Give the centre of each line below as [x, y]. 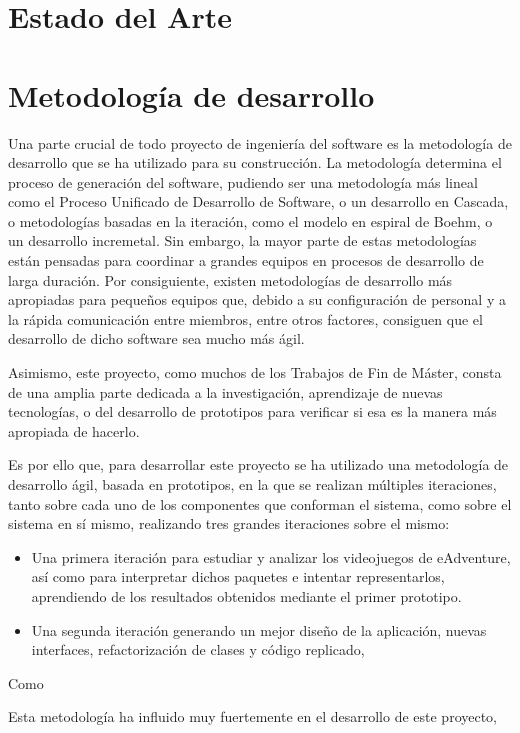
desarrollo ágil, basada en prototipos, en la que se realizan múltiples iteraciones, [252, 484]
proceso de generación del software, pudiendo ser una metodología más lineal [243, 181]
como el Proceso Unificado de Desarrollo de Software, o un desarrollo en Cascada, [258, 201]
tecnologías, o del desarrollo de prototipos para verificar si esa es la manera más [252, 411]
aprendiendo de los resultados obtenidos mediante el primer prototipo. [246, 595]
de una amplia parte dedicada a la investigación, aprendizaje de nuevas [225, 391]
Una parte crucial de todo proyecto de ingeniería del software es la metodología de [260, 142]
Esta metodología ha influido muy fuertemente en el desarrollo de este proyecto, [253, 716]
